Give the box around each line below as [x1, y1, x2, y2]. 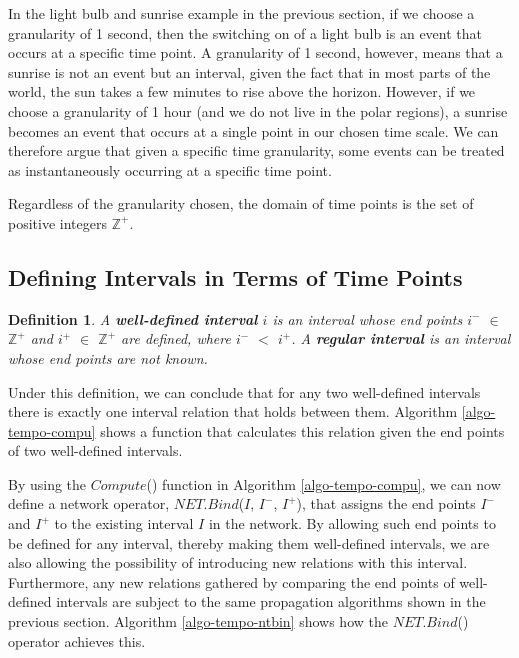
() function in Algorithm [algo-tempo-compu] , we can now [146, 473, 501, 494]
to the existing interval [54, 513, 194, 534]
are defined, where [121, 328, 231, 349]
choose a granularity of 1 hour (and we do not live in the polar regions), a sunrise [8, 100, 508, 121]
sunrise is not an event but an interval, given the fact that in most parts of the [8, 61, 491, 82]
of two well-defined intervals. [8, 440, 183, 461]
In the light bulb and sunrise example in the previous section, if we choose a [8, 3, 475, 23]
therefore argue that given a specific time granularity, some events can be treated [8, 140, 505, 161]
